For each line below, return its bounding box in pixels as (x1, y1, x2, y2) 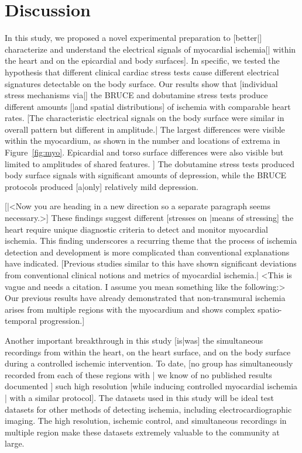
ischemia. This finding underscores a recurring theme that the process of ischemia (5, 234, 297, 247)
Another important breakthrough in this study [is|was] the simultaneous (5, 334, 263, 346)
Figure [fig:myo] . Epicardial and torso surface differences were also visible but (5, 146, 284, 158)
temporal (5, 314, 37, 327)
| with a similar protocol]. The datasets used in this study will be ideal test (5, 391, 274, 403)
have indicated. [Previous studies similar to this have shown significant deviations (5, 257, 297, 269)
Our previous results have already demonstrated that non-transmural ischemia (5, 292, 286, 304)
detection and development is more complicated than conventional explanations (5, 245, 290, 258)
